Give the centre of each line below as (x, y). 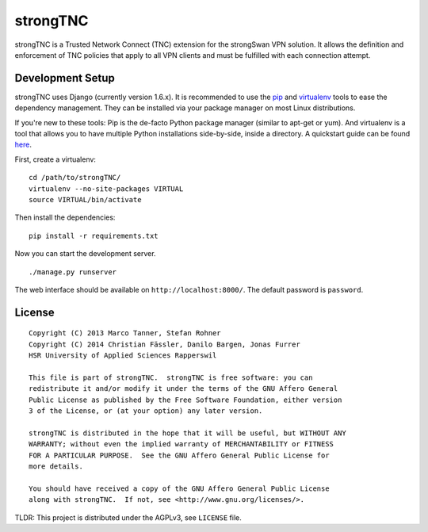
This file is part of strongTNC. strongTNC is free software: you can (171, 377)
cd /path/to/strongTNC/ (75, 178)
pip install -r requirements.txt (94, 235)
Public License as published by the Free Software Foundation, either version (185, 400)
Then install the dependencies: (65, 217)
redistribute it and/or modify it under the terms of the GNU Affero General (183, 389)
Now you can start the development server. (85, 254)
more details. (56, 467)
